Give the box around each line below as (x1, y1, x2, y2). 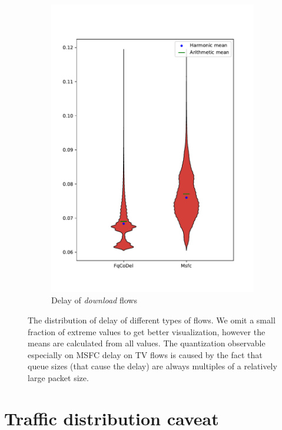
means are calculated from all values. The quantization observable (28, 337, 266, 349)
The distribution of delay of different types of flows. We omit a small (28, 314, 276, 326)
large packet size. (28, 372, 89, 384)
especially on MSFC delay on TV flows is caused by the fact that (28, 348, 263, 360)
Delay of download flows (51, 294, 137, 306)
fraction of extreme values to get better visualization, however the (28, 325, 266, 338)
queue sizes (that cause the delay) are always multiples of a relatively (28, 360, 277, 372)
